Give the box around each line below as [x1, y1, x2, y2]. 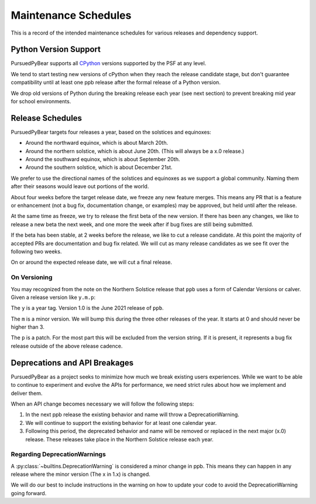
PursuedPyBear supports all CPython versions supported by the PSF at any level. [11, 60, 207, 67]
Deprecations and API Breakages [11, 357, 134, 367]
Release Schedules [11, 113, 82, 123]
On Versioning [11, 273, 53, 281]
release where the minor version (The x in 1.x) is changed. [11, 471, 150, 478]
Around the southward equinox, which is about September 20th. [25, 156, 180, 163]
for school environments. [11, 98, 71, 105]
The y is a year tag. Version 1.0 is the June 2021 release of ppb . [11, 305, 164, 312]
